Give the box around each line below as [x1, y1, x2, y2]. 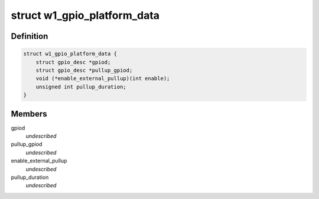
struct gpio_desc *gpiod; [35, 59, 111, 65]
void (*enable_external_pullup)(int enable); [35, 75, 170, 82]
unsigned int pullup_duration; [35, 83, 126, 90]
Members [11, 109, 47, 119]
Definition [11, 31, 48, 41]
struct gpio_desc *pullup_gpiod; [35, 67, 133, 74]
